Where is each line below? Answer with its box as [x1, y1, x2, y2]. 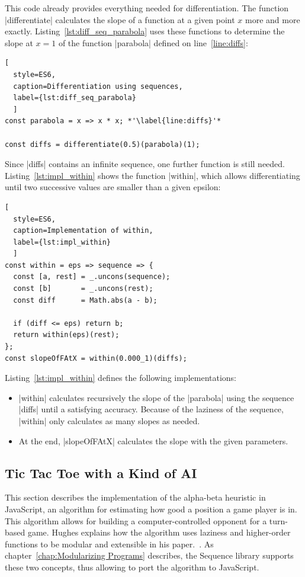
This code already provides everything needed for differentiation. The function [5, 2, 289, 14]
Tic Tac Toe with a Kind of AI [5, 463, 197, 482]
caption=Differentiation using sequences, [13, 82, 183, 91]
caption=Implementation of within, [13, 226, 153, 235]
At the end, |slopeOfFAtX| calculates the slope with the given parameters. [18, 434, 288, 447]
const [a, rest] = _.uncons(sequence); [13, 273, 171, 281]
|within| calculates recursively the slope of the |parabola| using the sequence [18, 391, 294, 403]
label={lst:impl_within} [13, 238, 111, 246]
